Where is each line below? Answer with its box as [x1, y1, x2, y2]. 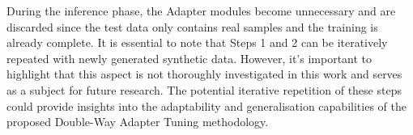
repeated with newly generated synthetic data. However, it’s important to [6, 49, 373, 66]
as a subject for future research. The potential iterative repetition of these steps [6, 81, 402, 98]
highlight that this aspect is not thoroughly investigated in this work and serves [6, 65, 402, 82]
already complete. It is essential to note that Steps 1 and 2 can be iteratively [6, 34, 388, 51]
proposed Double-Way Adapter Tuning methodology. [6, 113, 269, 130]
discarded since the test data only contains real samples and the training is [6, 18, 378, 35]
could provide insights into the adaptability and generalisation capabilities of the [6, 97, 407, 114]
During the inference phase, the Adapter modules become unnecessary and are [6, 2, 396, 19]
